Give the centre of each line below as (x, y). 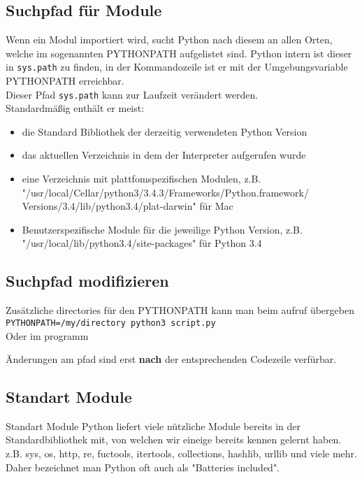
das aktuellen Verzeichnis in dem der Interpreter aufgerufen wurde (164, 155)
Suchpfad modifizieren (87, 281)
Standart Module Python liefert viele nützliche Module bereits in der (153, 426)
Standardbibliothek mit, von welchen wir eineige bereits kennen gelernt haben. (174, 439)
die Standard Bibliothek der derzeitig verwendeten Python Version (165, 131)
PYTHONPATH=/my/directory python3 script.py (111, 323)
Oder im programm (47, 335)
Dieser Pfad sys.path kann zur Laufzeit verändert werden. (132, 94)
